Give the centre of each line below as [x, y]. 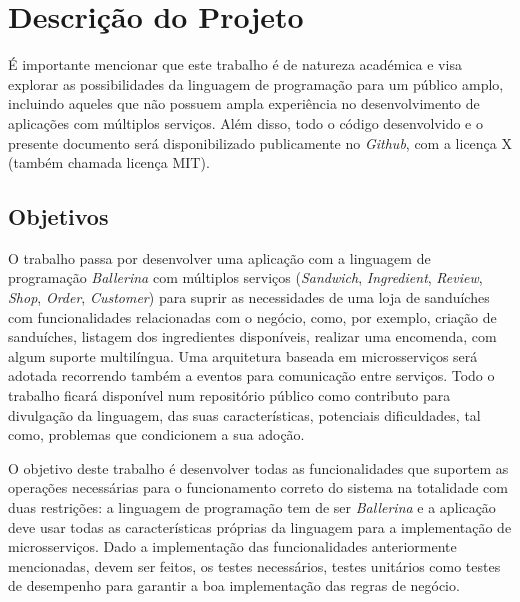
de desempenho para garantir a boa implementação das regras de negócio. [234, 585]
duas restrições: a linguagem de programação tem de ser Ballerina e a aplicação [252, 507]
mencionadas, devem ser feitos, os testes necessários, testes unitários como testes [254, 565]
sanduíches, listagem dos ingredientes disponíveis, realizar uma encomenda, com [252, 336]
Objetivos [58, 216]
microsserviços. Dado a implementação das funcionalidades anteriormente [232, 546]
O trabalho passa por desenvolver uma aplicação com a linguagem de [219, 257]
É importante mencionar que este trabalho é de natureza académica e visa [235, 64]
